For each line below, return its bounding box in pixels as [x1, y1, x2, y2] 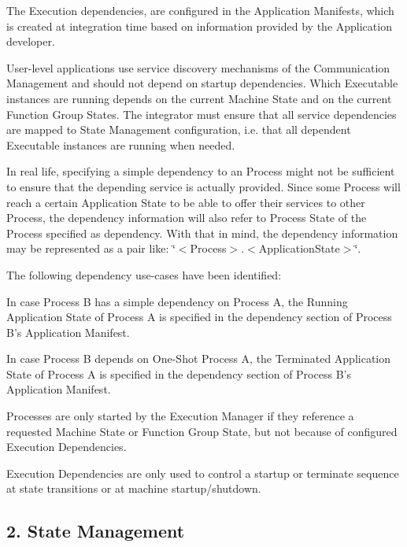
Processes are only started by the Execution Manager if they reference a [6, 408, 354, 424]
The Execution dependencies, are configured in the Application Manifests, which [6, 2, 394, 18]
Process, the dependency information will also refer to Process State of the [6, 209, 367, 226]
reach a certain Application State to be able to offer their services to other [6, 194, 365, 210]
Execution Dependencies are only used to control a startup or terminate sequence [6, 464, 399, 481]
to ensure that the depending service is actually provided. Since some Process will [6, 178, 401, 194]
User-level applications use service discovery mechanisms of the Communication [6, 59, 390, 76]
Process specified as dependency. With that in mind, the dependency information [6, 224, 398, 241]
